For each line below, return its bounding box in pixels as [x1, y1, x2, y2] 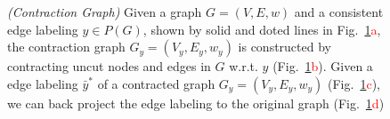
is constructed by [238, 37, 331, 56]
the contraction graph [7, 37, 126, 56]
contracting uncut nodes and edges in [7, 57, 211, 75]
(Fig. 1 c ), [328, 74, 380, 92]
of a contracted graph [97, 74, 215, 92]
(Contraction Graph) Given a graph [7, 3, 202, 20]
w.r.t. [229, 57, 258, 75]
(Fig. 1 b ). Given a [272, 57, 373, 75]
